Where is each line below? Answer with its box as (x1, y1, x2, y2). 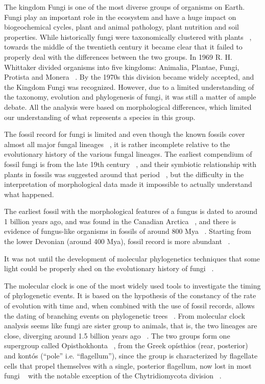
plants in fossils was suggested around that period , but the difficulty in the (4, 169, 244, 179)
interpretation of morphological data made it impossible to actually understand (4, 179, 252, 189)
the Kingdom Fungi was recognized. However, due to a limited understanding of (4, 81, 254, 92)
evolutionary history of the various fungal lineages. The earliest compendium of (4, 149, 252, 159)
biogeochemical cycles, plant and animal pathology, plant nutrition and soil (4, 21, 239, 32)
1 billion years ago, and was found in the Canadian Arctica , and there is (4, 215, 236, 226)
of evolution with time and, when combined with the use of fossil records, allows (4, 300, 255, 311)
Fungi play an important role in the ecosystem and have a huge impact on (4, 11, 236, 22)
